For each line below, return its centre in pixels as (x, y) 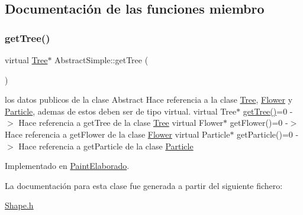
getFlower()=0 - (259, 123)
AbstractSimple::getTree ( (101, 60)
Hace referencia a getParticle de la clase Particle (106, 146)
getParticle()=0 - (268, 134)
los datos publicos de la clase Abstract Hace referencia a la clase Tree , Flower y (149, 100)
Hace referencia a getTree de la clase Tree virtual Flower (121, 123)
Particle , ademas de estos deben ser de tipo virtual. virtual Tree (121, 111)
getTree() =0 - (268, 111)
